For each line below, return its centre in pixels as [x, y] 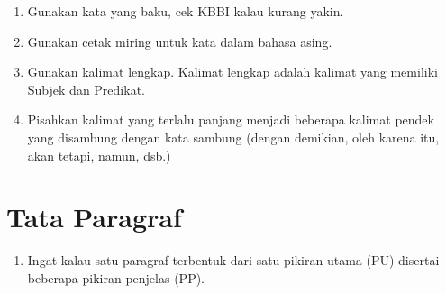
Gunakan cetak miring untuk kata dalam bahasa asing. [180, 41]
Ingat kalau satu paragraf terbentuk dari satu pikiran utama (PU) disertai [233, 260]
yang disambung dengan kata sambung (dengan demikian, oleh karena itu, [233, 137]
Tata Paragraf [94, 217]
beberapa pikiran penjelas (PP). [116, 277]
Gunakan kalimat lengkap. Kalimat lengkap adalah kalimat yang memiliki [232, 72]
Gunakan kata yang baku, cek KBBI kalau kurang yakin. [186, 11]
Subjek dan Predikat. [86, 89]
